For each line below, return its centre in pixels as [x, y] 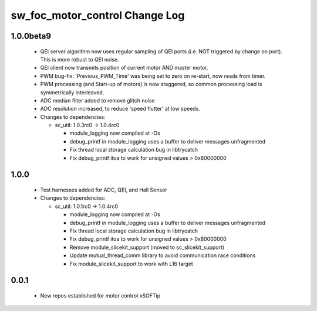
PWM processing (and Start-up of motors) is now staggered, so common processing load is [151, 84]
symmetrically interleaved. [72, 92]
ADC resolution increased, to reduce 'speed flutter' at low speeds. [120, 109]
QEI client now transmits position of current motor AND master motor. [124, 68]
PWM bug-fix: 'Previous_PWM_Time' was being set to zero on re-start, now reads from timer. [153, 76]
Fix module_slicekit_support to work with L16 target [131, 264]
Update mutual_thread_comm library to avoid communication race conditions [163, 255]
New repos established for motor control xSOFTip [100, 295]
